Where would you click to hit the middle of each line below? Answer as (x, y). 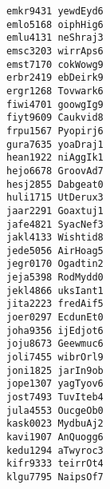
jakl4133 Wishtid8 (55, 238)
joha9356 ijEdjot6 (55, 330)
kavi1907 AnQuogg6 (55, 437)
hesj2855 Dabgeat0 (55, 184)
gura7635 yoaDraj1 (55, 144)
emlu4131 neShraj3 (55, 38)
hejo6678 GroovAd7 (55, 171)
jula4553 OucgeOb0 (55, 410)
